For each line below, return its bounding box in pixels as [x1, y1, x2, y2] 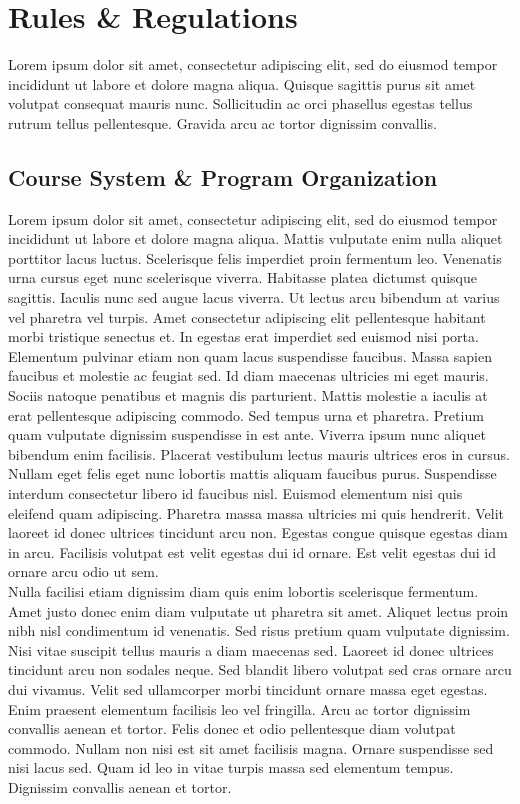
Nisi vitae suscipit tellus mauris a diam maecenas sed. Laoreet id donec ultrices [8, 639, 494, 660]
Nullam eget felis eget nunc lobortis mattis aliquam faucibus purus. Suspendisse [8, 463, 497, 484]
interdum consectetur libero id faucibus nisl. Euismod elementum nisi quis [8, 483, 463, 504]
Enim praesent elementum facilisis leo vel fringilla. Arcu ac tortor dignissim [8, 698, 471, 719]
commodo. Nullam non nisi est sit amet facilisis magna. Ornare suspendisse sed [8, 737, 494, 758]
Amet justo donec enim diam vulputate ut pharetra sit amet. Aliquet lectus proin [8, 600, 509, 621]
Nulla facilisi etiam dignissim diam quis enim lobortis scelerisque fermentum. [8, 580, 479, 601]
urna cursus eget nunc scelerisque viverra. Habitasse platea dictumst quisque [8, 267, 478, 288]
